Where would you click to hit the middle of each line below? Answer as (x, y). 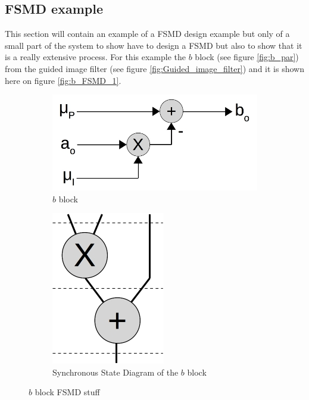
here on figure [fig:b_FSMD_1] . (63, 80)
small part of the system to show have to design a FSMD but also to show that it (154, 45)
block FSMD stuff (67, 392)
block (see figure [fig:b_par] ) (247, 57)
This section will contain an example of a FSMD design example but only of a (147, 34)
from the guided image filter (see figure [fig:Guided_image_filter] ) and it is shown (154, 68)
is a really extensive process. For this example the (95, 57)
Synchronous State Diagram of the (116, 372)
